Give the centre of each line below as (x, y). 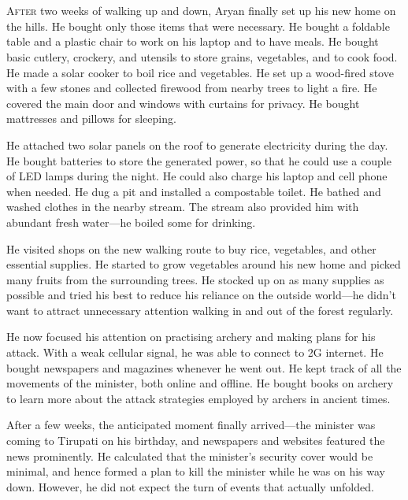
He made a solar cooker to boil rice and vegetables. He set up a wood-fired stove (200, 72)
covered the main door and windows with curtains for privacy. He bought (183, 103)
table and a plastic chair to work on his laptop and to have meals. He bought (193, 41)
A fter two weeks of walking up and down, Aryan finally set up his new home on (201, 11)
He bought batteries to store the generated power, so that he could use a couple (199, 160)
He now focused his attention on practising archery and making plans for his (191, 337)
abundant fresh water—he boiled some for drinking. (131, 222)
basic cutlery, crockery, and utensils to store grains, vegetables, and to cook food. (202, 56)
